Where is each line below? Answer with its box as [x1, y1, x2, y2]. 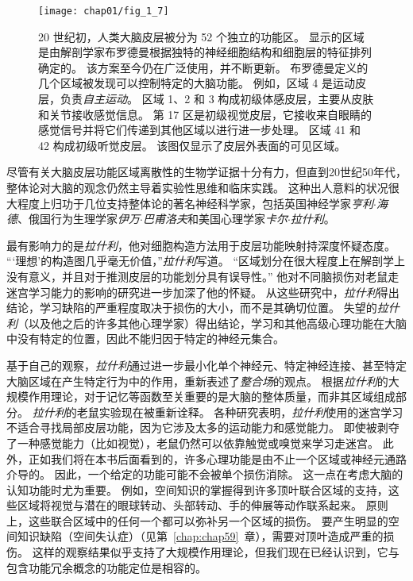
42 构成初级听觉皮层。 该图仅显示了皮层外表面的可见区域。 [38, 137, 346, 153]
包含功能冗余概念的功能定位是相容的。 [6, 559, 206, 575]
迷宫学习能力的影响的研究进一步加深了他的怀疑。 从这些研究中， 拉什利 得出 [6, 283, 399, 300]
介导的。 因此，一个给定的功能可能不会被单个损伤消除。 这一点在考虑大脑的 [6, 466, 403, 483]
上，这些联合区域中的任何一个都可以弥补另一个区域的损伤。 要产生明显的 [6, 512, 388, 529]
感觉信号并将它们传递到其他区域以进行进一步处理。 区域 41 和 [38, 121, 361, 138]
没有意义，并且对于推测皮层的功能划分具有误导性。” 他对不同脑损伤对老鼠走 [6, 267, 399, 284]
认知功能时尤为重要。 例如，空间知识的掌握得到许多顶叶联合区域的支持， [6, 481, 388, 498]
